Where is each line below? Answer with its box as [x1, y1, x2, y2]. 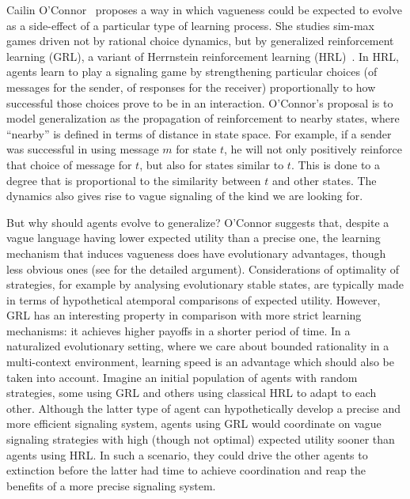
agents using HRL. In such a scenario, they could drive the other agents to [6, 446, 368, 463]
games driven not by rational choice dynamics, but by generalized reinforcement [6, 32, 394, 49]
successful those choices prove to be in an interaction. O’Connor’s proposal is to [6, 94, 393, 111]
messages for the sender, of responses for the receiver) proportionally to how [6, 78, 376, 95]
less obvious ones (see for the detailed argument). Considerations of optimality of [6, 260, 400, 277]
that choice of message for [6, 156, 132, 172]
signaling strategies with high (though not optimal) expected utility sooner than [6, 431, 395, 448]
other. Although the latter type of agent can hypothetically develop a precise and [6, 399, 401, 416]
